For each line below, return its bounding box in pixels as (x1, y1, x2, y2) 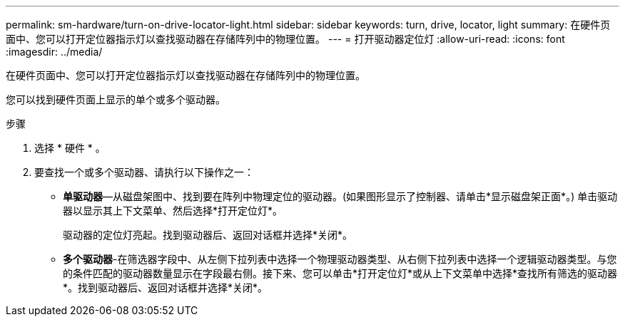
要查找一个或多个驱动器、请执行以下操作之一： (34, 166, 254, 178)
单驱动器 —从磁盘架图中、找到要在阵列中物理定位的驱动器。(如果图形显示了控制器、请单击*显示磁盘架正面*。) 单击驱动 (63, 190, 618, 202)
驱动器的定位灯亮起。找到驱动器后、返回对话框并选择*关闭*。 (63, 229, 353, 241)
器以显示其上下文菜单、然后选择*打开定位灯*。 (63, 204, 283, 217)
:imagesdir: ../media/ (6, 46, 103, 58)
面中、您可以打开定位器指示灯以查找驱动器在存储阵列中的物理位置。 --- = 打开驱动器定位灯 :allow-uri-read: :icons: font (6, 33, 565, 45)
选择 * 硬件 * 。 (34, 142, 106, 154)
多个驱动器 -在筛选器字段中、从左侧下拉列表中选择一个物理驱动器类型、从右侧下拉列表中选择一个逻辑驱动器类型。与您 (63, 253, 617, 265)
